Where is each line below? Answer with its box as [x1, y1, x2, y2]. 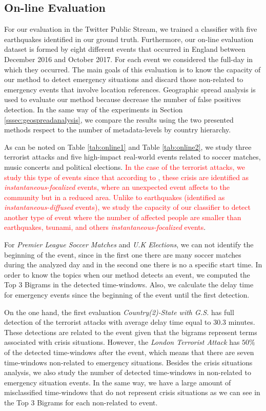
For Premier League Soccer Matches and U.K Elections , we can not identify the [4, 239, 254, 250]
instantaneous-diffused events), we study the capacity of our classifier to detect [4, 202, 251, 212]
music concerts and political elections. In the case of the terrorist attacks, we [4, 161, 245, 172]
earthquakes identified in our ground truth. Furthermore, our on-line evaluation [4, 33, 254, 44]
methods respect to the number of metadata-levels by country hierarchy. [4, 124, 231, 135]
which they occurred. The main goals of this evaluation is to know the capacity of [4, 64, 261, 74]
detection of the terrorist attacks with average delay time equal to [4, 317, 211, 327]
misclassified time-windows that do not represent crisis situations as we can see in [4, 387, 260, 398]
